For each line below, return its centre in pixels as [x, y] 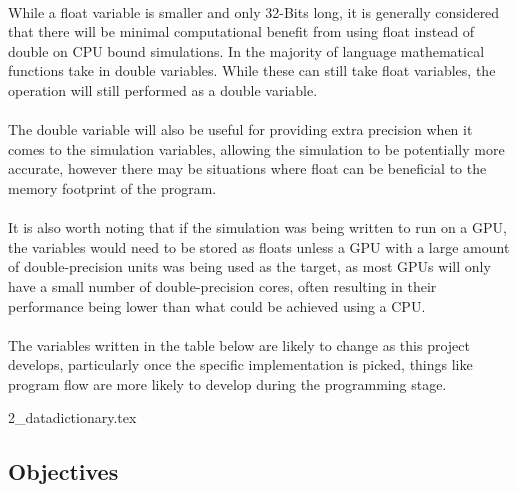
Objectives [63, 471]
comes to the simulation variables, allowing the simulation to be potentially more [256, 148]
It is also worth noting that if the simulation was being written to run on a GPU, [257, 227]
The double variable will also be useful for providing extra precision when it [240, 129]
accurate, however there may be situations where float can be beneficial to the [247, 168]
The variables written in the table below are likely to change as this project [239, 344]
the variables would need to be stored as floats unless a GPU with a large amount [259, 246]
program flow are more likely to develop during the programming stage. [227, 383]
